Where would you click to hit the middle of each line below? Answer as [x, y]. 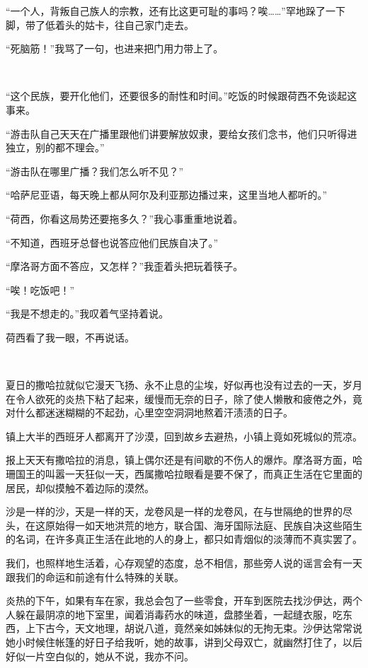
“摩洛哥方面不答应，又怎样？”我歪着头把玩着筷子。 [125, 266]
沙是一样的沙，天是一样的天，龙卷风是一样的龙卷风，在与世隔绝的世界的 [174, 511]
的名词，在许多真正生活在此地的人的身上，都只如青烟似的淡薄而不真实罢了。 [184, 539]
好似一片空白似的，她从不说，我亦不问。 [100, 656]
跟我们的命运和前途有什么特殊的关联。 [95, 576]
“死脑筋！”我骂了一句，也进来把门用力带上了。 [115, 48]
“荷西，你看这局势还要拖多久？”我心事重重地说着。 [125, 218]
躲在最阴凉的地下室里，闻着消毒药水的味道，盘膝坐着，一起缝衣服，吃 [179, 614]
